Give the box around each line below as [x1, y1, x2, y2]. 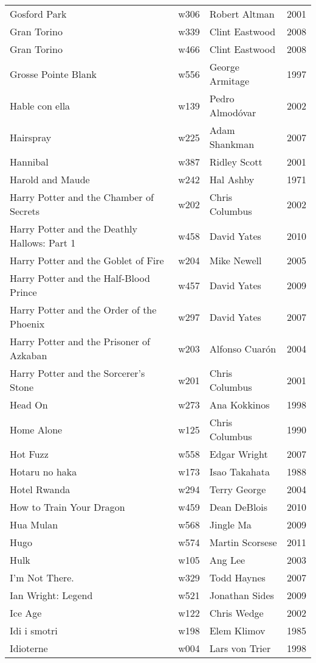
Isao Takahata [209, 465, 270, 479]
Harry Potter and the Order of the [10, 303, 157, 317]
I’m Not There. [10, 570, 74, 584]
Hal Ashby [209, 172, 255, 186]
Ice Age [10, 606, 42, 620]
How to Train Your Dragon [10, 500, 125, 514]
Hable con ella [10, 98, 70, 113]
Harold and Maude [10, 172, 90, 186]
